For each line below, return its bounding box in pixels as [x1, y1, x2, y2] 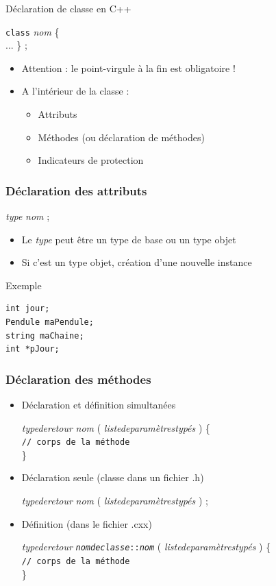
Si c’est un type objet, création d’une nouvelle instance [21, 255, 252, 269]
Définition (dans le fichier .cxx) [21, 516, 152, 530]
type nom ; [5, 209, 50, 223]
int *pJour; [5, 344, 60, 354]
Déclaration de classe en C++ [5, 1, 131, 15]
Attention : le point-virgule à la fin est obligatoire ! [21, 60, 236, 75]
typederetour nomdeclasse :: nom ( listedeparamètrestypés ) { [21, 539, 271, 554]
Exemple [5, 278, 42, 292]
